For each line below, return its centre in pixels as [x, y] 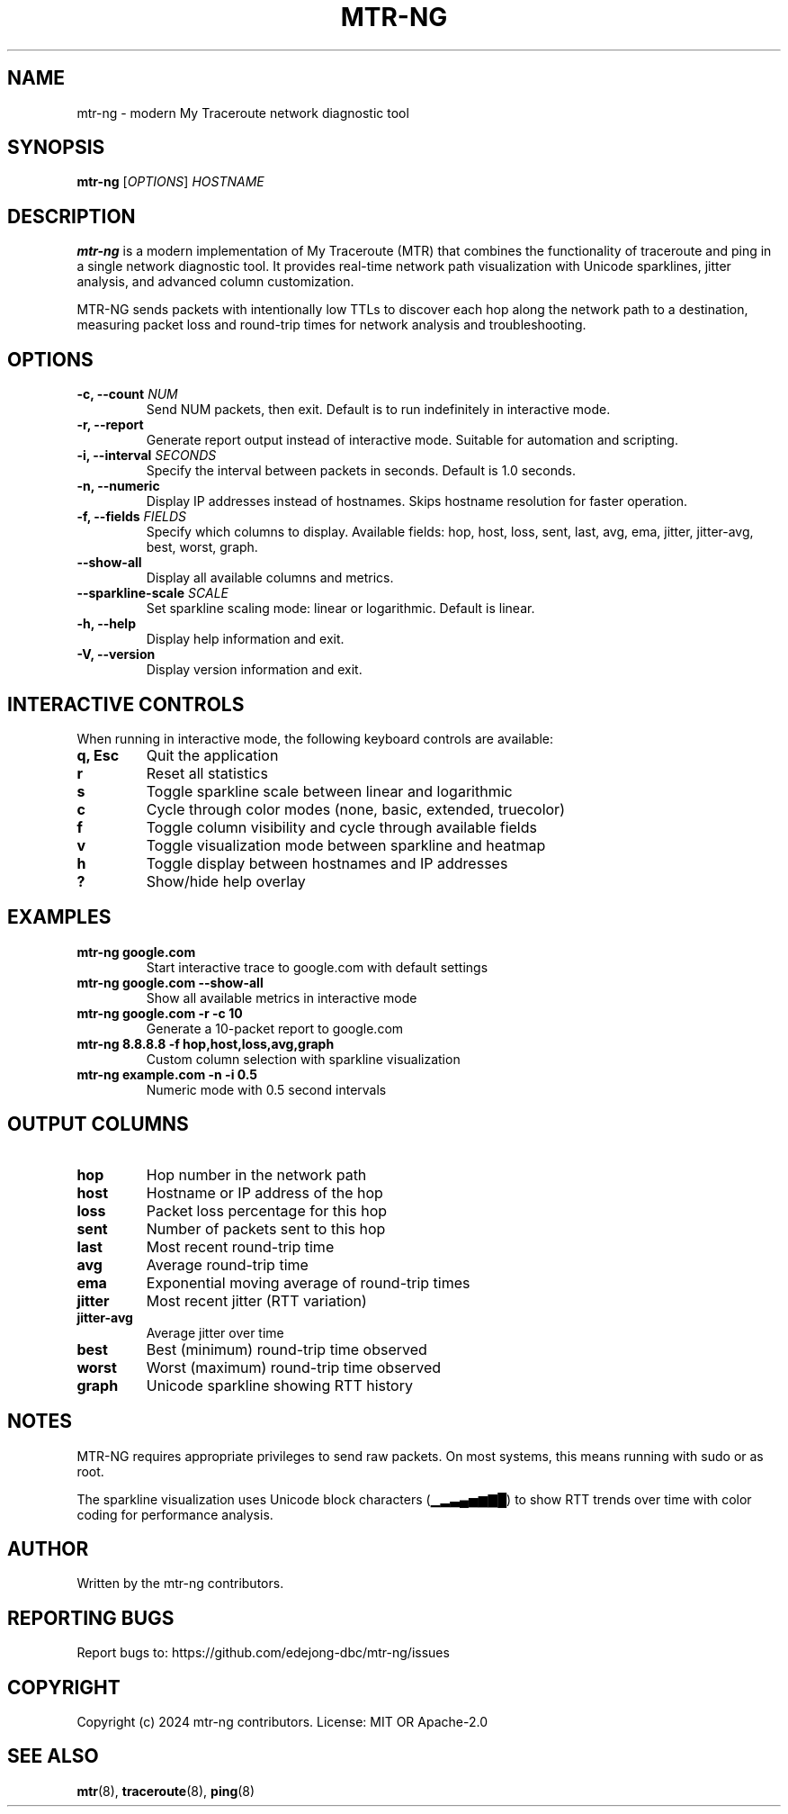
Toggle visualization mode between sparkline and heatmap [346, 845]
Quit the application [212, 755]
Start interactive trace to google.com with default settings [317, 967]
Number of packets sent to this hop [266, 1228]
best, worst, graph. [202, 547]
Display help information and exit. [245, 639]
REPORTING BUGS [91, 1618]
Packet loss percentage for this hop [267, 1210]
